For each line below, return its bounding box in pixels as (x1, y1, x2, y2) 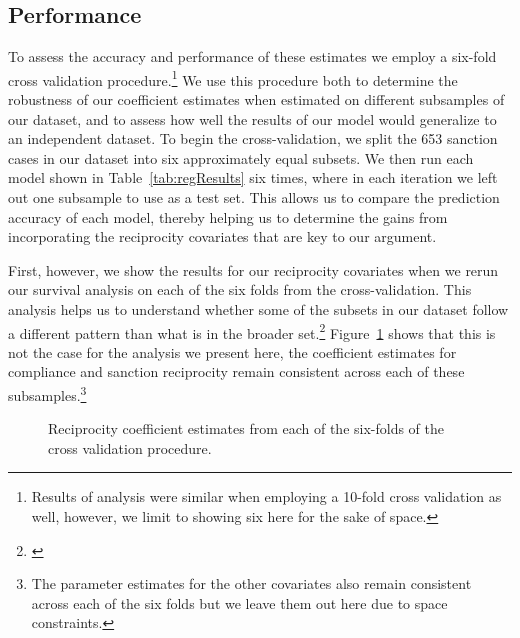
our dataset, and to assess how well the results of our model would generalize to (8, 108, 497, 129)
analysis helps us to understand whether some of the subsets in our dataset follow (8, 298, 509, 319)
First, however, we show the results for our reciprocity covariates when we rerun (8, 259, 499, 280)
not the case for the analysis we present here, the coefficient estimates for (8, 341, 457, 362)
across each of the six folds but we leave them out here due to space (31, 592, 448, 613)
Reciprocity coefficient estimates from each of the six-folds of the (48, 418, 445, 439)
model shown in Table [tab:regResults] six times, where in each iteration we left (8, 167, 498, 188)
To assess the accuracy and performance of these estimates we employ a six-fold (8, 46, 497, 67)
